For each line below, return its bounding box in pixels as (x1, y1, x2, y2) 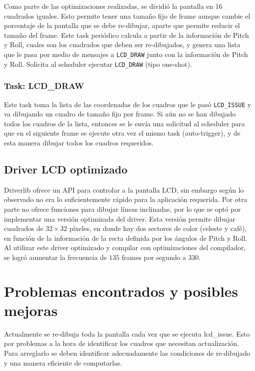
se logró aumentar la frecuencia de (4, 252, 107, 262)
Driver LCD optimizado (4, 161, 128, 176)
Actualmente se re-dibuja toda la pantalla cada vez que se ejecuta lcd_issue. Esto (4, 328, 250, 339)
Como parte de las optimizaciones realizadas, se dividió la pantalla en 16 (4, 1, 223, 11)
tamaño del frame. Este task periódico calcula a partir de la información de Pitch (4, 29, 249, 40)
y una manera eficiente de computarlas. (4, 357, 122, 368)
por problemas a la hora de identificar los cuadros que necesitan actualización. (4, 338, 239, 348)
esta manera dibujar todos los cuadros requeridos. (4, 137, 154, 147)
